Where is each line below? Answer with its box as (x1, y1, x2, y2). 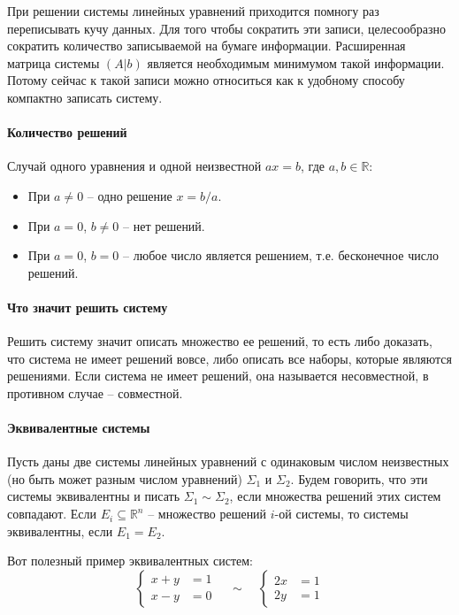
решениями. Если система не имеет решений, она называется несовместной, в (7, 366, 429, 385)
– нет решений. (123, 216, 205, 234)
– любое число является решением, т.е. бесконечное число (123, 246, 439, 265)
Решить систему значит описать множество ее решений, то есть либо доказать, (7, 332, 432, 350)
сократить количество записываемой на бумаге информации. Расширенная (7, 36, 406, 55)
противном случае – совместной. (7, 383, 183, 402)
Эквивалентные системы (7, 419, 150, 437)
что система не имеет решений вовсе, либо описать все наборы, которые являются (7, 349, 452, 367)
